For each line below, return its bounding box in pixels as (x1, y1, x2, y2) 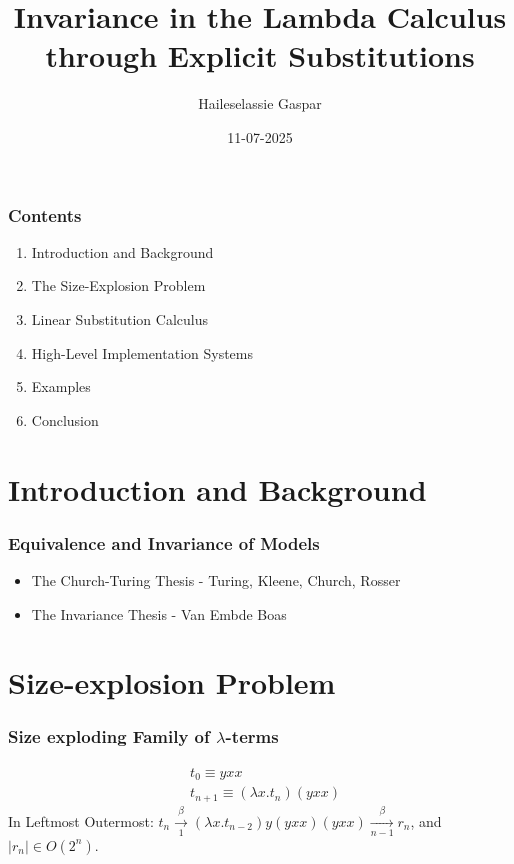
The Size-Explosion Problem (31, 275, 206, 296)
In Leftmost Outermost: (8, 810, 154, 831)
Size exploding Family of (8, 724, 210, 749)
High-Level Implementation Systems (31, 342, 254, 363)
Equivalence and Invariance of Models (8, 530, 320, 555)
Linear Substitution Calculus (31, 308, 209, 329)
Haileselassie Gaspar (198, 93, 322, 114)
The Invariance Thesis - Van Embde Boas (31, 603, 287, 624)
